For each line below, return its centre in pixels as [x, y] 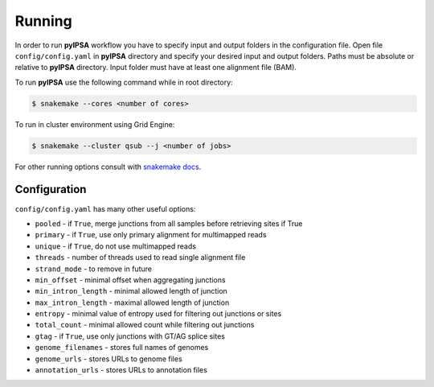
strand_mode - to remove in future [94, 269]
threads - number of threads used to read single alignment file [140, 257]
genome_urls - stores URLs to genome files [108, 359]
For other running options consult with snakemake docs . [108, 167]
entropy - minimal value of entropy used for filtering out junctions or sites [158, 314]
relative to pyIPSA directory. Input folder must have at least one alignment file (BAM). [156, 68]
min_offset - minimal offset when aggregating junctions [130, 280]
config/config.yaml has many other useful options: [105, 208]
